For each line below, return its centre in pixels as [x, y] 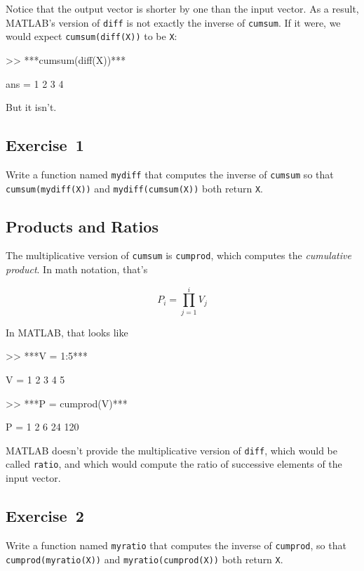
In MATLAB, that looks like [67, 332]
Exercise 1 [45, 145]
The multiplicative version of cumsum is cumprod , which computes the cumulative [178, 255]
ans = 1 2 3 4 [35, 83]
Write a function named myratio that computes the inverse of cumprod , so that [176, 545]
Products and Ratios [82, 226]
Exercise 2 [45, 516]
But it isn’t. [31, 107]
